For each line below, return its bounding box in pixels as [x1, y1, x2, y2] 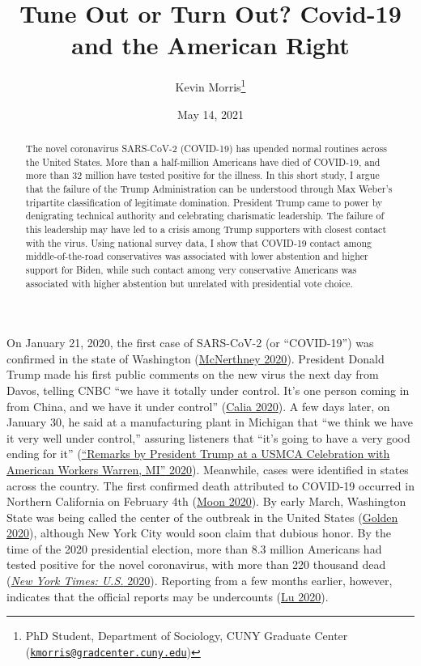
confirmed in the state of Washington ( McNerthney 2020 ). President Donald [6, 350, 385, 367]
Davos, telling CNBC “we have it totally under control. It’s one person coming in [6, 381, 410, 398]
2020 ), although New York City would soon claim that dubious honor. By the [6, 524, 391, 541]
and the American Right [71, 28, 350, 62]
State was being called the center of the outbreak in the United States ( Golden [6, 508, 398, 525]
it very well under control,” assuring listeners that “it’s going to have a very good [6, 429, 410, 446]
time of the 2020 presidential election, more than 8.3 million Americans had [6, 540, 382, 557]
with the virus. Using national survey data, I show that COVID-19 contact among [25, 235, 372, 249]
